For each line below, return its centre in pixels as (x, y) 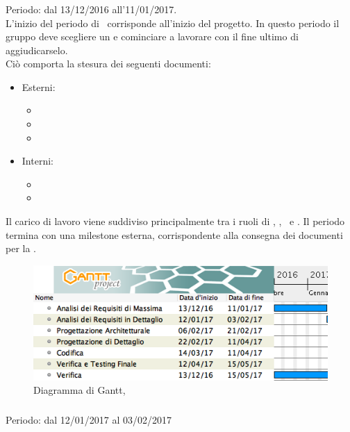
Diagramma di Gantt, (80, 390)
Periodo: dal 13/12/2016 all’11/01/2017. (91, 9)
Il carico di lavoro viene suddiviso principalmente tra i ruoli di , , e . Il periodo (175, 221)
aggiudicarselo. (37, 50)
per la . (21, 248)
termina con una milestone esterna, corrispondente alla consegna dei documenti (174, 234)
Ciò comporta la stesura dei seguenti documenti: (108, 64)
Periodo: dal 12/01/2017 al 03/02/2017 (89, 419)
